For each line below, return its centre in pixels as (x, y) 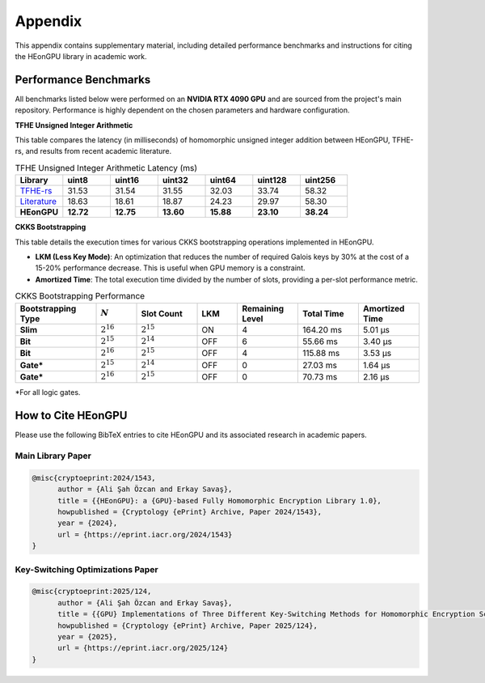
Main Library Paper (53, 456)
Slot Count (162, 313)
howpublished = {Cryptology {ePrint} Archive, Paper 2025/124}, (188, 626)
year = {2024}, (88, 523)
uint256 (320, 180)
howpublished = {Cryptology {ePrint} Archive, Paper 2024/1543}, (190, 512)
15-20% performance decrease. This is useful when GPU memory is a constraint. (171, 268)
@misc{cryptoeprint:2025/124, (92, 592)
